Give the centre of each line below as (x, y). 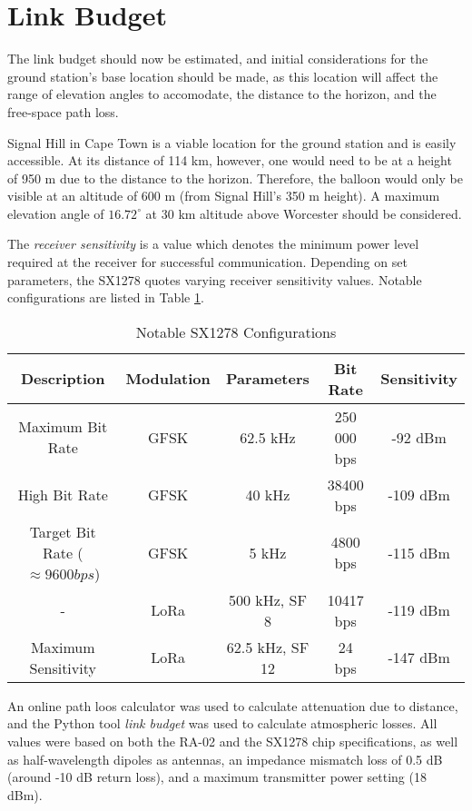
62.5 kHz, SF (268, 647)
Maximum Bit (63, 427)
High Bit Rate (63, 495)
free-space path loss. (63, 111)
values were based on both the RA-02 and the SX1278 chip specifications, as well (233, 742)
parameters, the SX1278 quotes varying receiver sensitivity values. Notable (215, 279)
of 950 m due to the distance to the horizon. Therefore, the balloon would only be (235, 178)
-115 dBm (419, 552)
